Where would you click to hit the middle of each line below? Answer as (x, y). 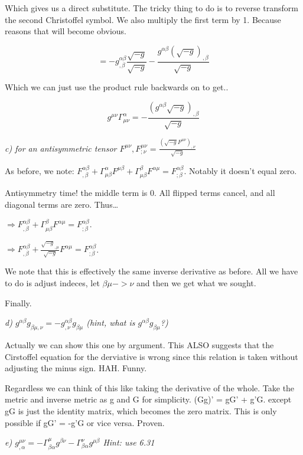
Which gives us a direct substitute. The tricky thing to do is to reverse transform (151, 8)
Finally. (18, 302)
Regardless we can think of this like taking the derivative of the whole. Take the (150, 387)
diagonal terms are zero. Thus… (62, 204)
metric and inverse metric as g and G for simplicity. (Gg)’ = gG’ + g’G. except (148, 399)
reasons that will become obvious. (66, 31)
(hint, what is (111, 323)
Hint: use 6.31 (129, 442)
